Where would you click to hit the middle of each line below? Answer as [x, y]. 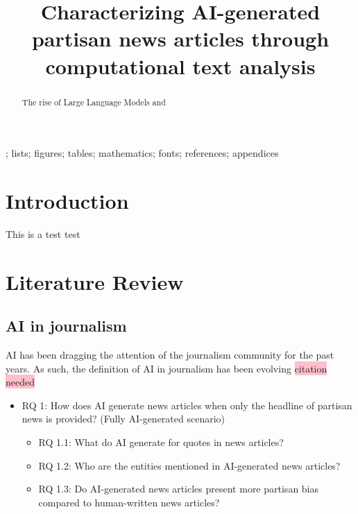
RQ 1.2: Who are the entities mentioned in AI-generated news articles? [189, 465]
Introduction [67, 200]
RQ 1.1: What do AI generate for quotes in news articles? [161, 442]
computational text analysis [180, 66]
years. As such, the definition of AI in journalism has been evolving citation [167, 368]
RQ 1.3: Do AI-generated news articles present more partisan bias [179, 489]
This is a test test [43, 233]
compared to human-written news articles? [129, 502]
